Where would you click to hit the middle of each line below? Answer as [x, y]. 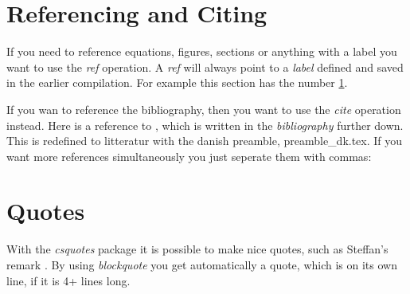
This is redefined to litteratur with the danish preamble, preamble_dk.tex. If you [205, 141]
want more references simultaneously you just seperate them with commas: [189, 156]
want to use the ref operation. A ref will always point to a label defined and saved [205, 67]
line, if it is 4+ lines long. [68, 280]
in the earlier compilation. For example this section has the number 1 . [177, 82]
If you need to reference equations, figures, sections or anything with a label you [202, 51]
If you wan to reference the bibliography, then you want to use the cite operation [204, 109]
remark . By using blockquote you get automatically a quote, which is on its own [202, 265]
